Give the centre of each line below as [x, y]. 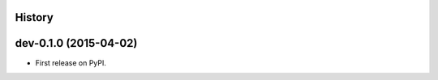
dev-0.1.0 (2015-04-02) [76, 43]
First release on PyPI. [71, 63]
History [34, 17]
